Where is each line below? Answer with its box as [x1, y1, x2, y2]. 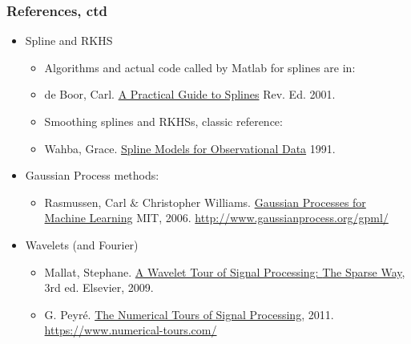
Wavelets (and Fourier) [25, 236, 139, 253]
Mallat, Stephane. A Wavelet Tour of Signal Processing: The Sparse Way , [44, 263, 405, 280]
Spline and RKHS [25, 32, 113, 49]
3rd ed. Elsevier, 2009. [44, 279, 154, 296]
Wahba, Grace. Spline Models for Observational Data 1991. [44, 140, 336, 156]
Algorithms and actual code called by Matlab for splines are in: [44, 59, 356, 75]
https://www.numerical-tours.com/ [44, 322, 217, 338]
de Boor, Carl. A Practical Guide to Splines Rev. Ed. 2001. [44, 86, 336, 103]
